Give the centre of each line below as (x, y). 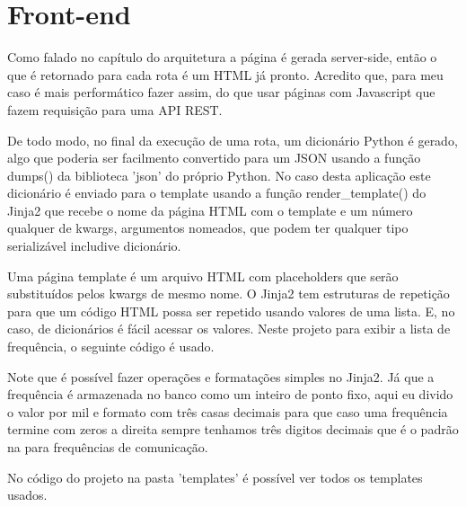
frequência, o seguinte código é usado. (111, 347)
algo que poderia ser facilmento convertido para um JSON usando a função (214, 158)
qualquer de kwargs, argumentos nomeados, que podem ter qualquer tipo (208, 228)
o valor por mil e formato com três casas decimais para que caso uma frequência (228, 411)
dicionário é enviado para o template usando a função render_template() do (217, 193)
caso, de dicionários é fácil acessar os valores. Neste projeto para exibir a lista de (229, 329)
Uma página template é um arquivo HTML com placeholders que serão (203, 276)
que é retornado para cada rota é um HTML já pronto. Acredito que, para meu (225, 74)
